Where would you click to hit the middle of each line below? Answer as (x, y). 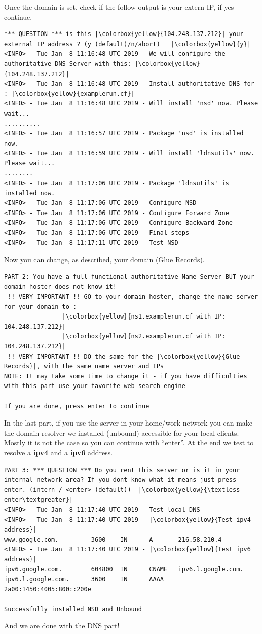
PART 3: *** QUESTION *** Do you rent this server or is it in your (122, 470)
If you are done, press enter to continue (77, 406)
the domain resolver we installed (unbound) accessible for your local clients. (122, 432)
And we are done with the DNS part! (62, 626)
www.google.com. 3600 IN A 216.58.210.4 (113, 539)
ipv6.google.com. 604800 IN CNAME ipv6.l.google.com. (124, 569)
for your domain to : (41, 307)
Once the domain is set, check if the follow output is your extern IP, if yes (119, 7)
